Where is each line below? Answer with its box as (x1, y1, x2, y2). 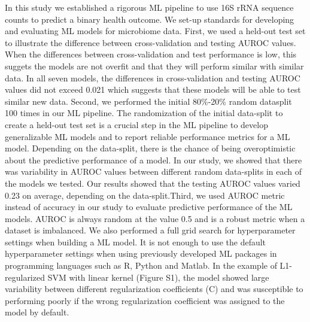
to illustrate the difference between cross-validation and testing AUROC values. (5, 36, 296, 48)
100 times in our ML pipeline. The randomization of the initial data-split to (5, 107, 283, 119)
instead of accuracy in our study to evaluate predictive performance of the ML (5, 201, 293, 213)
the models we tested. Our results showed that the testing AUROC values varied (5, 177, 300, 189)
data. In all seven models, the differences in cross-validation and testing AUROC (5, 71, 300, 84)
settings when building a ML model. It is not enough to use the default (5, 235, 266, 248)
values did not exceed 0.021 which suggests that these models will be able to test (5, 83, 301, 96)
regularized (5, 271, 45, 283)
